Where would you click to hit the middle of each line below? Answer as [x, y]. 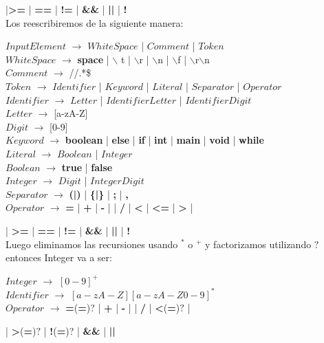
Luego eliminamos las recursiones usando [92, 244]
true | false [87, 167]
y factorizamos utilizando [258, 244]
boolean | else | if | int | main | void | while [164, 140]
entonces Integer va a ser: [59, 257]
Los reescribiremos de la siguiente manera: [95, 22]
